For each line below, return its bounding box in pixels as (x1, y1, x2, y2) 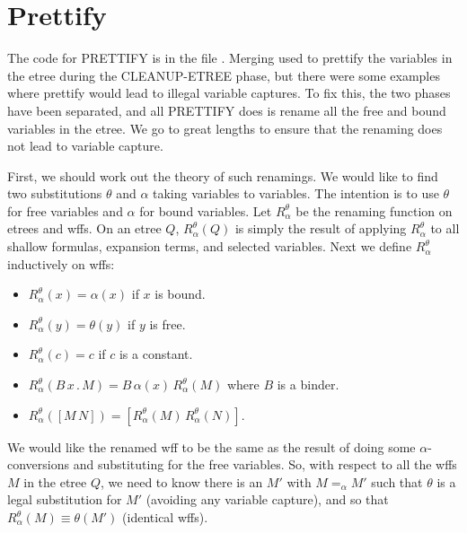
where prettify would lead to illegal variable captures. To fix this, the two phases (7, 83, 451, 102)
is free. (149, 314, 186, 333)
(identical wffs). (122, 508, 208, 526)
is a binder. (277, 375, 339, 394)
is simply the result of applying (234, 219, 407, 238)
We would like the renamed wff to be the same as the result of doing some (7, 437, 416, 456)
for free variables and (7, 201, 123, 220)
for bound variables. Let (139, 201, 272, 220)
